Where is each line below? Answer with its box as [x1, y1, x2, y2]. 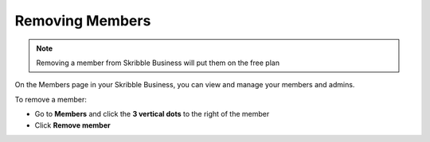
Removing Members [14, 12, 151, 29]
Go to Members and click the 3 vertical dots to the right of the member [34, 109, 270, 119]
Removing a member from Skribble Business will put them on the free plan [36, 58, 280, 67]
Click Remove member [34, 120, 111, 130]
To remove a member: [14, 94, 88, 104]
